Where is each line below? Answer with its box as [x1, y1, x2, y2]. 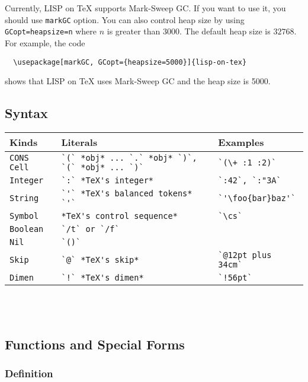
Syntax [5, 104, 48, 122]
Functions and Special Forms [5, 335, 185, 353]
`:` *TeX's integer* [61, 175, 153, 185]
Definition [5, 365, 53, 380]
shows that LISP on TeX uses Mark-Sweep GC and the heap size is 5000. [5, 75, 271, 87]
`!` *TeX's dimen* [61, 272, 144, 282]
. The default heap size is [179, 25, 271, 37]
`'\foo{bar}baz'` [218, 193, 296, 203]
